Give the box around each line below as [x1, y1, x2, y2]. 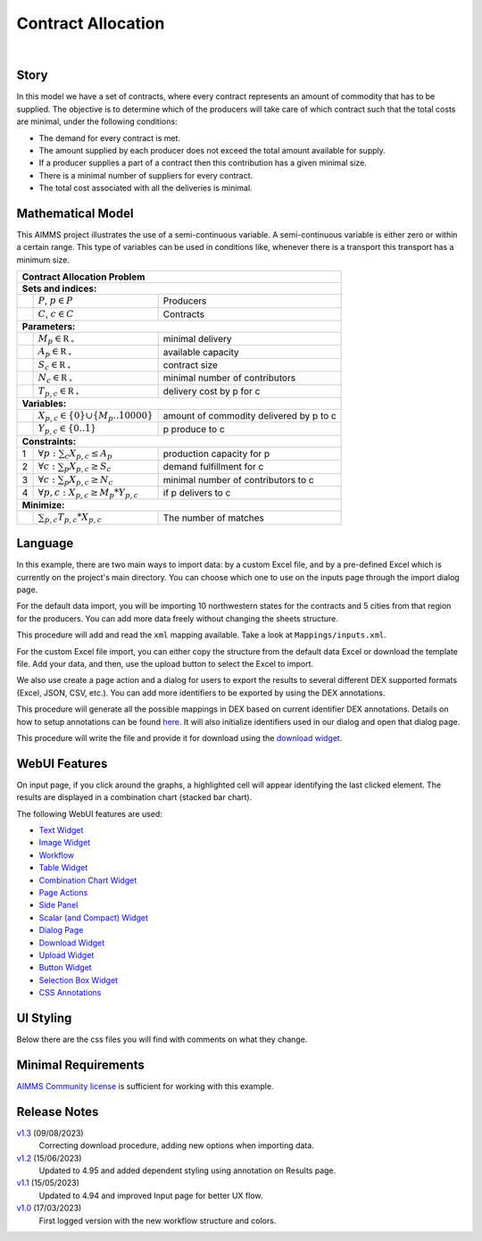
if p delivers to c [162, 487, 231, 499]
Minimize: [21, 499, 65, 512]
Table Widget [38, 862, 88, 873]
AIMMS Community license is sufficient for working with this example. [16, 1080, 274, 1091]
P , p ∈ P [37, 295, 73, 307]
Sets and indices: [21, 282, 97, 295]
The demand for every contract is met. [38, 132, 181, 143]
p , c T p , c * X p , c [44, 512, 103, 525]
